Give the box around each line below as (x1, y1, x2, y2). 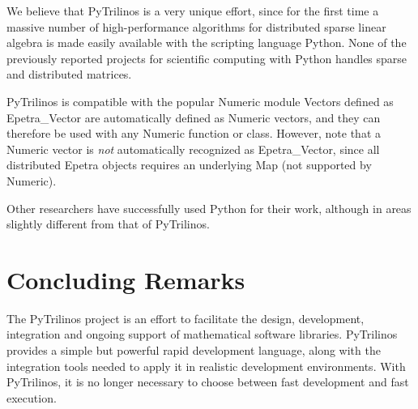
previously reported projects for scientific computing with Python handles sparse (6, 49, 407, 66)
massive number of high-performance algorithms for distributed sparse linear (6, 18, 386, 35)
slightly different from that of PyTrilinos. (6, 215, 210, 232)
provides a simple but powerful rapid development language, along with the (6, 342, 381, 359)
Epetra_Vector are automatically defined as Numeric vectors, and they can (6, 109, 381, 126)
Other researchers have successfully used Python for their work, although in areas (6, 199, 412, 216)
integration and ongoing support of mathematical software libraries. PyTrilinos (6, 326, 398, 343)
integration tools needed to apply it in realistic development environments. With (6, 357, 406, 374)
